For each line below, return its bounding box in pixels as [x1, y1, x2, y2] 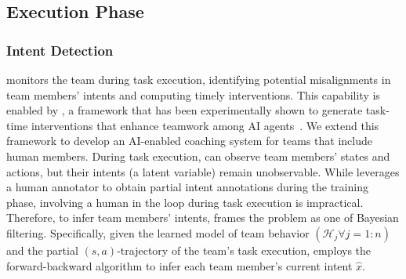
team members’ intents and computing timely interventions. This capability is [6, 86, 380, 103]
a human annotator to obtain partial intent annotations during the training [6, 179, 368, 195]
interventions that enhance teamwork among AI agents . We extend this [31, 117, 379, 133]
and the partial [6, 241, 78, 258]
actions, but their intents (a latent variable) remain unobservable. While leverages [6, 163, 400, 179]
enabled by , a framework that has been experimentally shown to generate [6, 102, 363, 118]
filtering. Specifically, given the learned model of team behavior [6, 224, 310, 241]
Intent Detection [6, 40, 114, 60]
